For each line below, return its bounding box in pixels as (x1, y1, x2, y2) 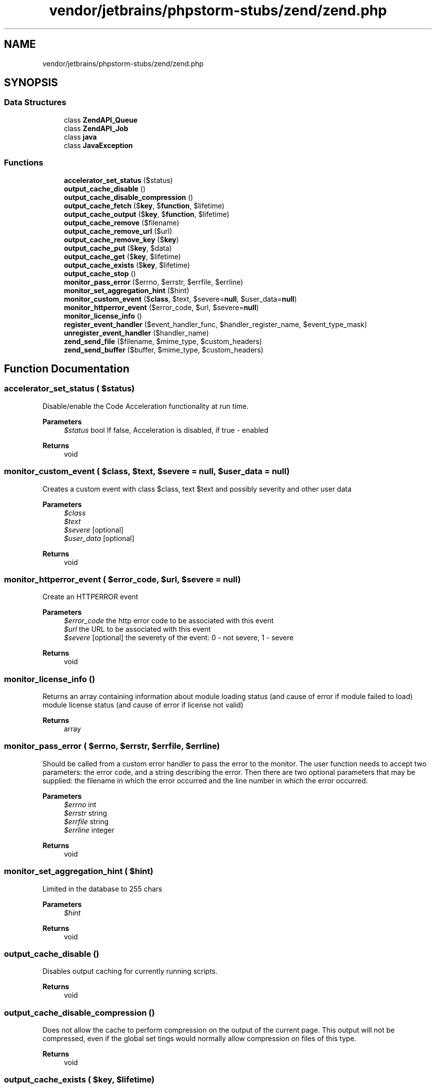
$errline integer (64, 825, 114, 834)
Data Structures (4, 97, 67, 108)
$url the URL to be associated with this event (64, 625, 211, 634)
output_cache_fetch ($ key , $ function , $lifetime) (64, 201, 224, 210)
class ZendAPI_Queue (64, 115, 138, 124)
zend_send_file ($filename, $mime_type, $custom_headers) (64, 337, 262, 346)
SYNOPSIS (4, 76, 58, 89)
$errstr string (64, 808, 108, 817)
